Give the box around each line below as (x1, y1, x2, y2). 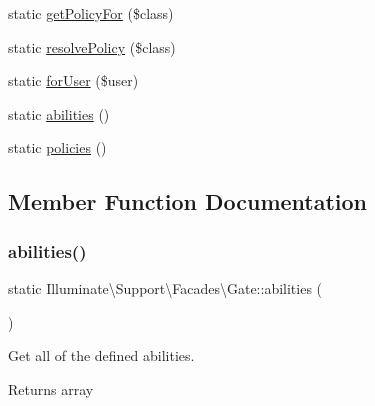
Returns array (8, 378, 94, 399)
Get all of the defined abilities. (8, 345, 195, 366)
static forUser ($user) (8, 70, 139, 91)
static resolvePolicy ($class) (8, 36, 176, 57)
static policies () (8, 137, 107, 158)
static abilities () (8, 103, 110, 124)
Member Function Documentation (8, 186, 368, 217)
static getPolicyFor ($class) (8, 3, 174, 23)
